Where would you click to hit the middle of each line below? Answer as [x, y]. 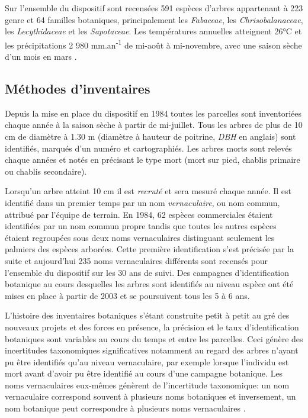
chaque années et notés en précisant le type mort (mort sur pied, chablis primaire [153, 160]
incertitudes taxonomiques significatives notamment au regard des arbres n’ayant [152, 350]
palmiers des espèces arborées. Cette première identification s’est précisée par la [150, 249]
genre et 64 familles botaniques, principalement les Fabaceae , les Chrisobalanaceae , [154, 19]
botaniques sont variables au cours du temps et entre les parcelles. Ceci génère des [154, 338]
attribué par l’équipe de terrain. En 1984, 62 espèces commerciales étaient [139, 214]
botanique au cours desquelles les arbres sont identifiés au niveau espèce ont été [149, 284]
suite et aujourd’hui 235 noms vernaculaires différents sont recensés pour [137, 260]
